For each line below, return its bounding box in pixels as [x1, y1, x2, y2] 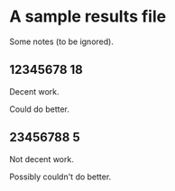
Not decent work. [9, 153, 74, 164]
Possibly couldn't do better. [9, 171, 112, 182]
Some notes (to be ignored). [9, 36, 115, 47]
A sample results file [9, 6, 167, 27]
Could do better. [9, 104, 70, 114]
